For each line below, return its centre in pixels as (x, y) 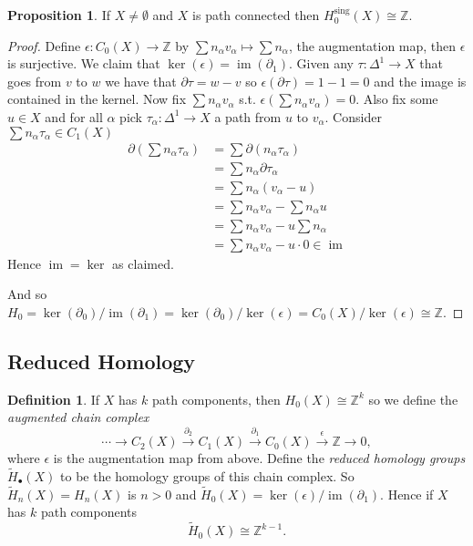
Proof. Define (44, 45)
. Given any (321, 63)
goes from (35, 81)
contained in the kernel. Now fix (97, 99)
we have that (141, 81)
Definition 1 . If (54, 399)
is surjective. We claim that (84, 63)
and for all (74, 116)
